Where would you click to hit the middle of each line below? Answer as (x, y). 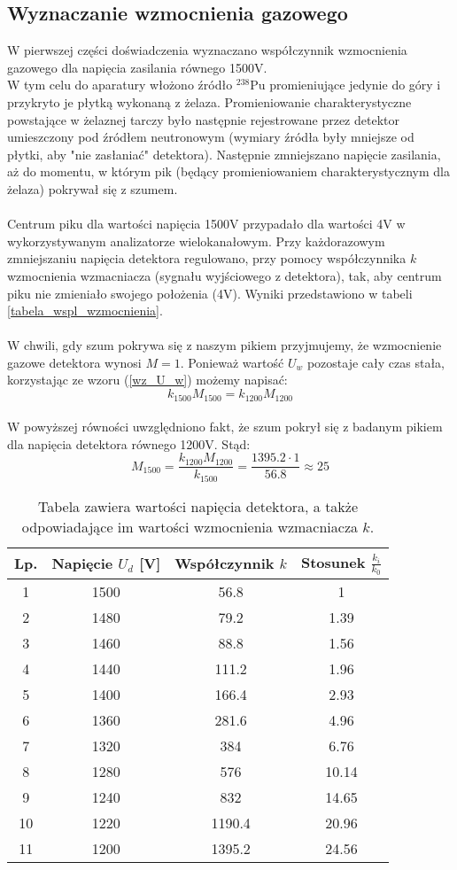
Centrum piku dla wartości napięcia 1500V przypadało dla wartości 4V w (206, 224)
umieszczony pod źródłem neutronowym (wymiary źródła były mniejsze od (211, 137)
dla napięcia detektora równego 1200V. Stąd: (129, 443)
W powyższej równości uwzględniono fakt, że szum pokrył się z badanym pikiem (225, 427)
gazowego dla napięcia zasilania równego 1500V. (137, 67)
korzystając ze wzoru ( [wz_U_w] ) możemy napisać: (147, 380)
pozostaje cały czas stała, (376, 362)
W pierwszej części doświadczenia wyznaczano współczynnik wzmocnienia (207, 50)
